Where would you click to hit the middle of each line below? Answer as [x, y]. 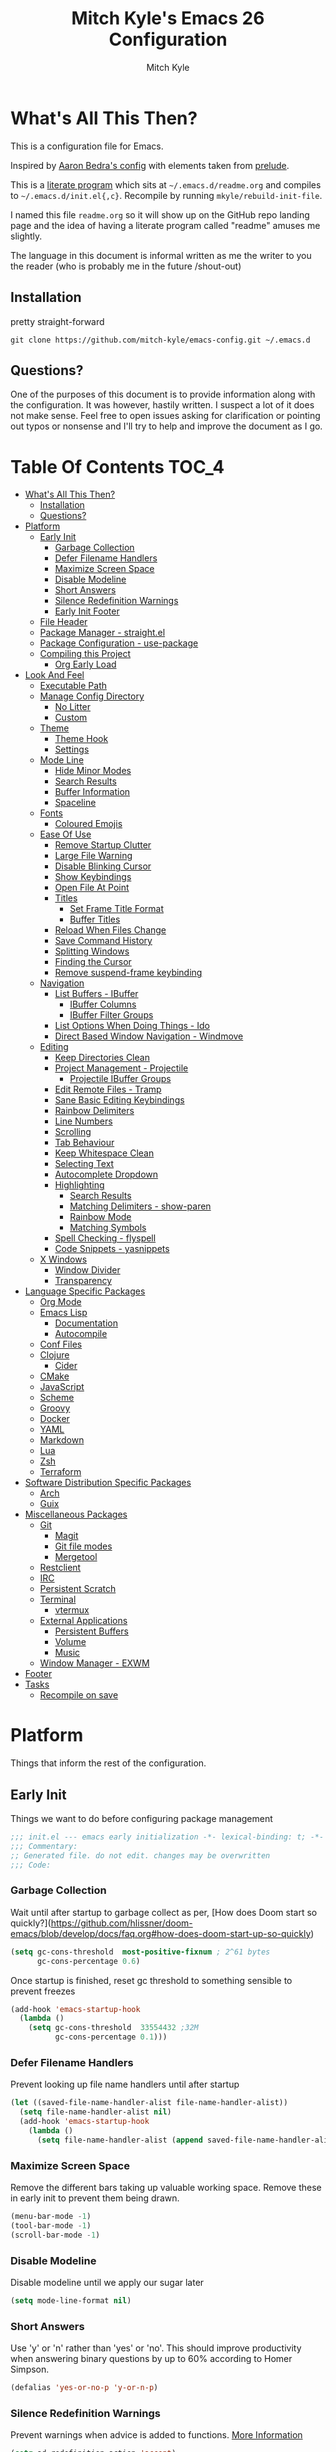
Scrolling [73, 1132]
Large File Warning [93, 856]
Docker [54, 1419]
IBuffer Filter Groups [111, 1015]
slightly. [26, 236]
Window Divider [87, 1270]
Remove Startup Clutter [103, 845]
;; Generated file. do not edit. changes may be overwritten [140, 1855]
